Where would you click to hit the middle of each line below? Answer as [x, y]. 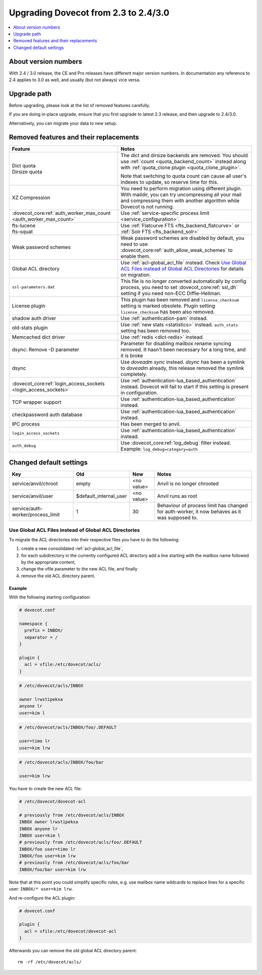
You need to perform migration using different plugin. [181, 188]
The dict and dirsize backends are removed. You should [184, 155]
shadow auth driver [34, 318]
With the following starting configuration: [50, 597]
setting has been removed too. [156, 331]
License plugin [29, 305]
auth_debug [24, 446]
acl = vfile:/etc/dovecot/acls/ [63, 665]
